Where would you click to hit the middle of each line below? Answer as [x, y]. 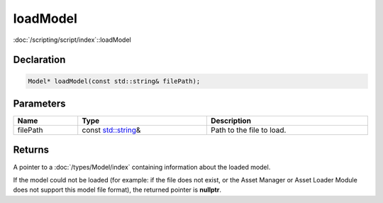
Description [231, 121]
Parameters [39, 103]
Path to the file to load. [248, 130]
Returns [31, 150]
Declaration [39, 60]
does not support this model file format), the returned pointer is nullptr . [117, 190]
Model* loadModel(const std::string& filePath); [114, 81]
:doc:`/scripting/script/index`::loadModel [72, 40]
